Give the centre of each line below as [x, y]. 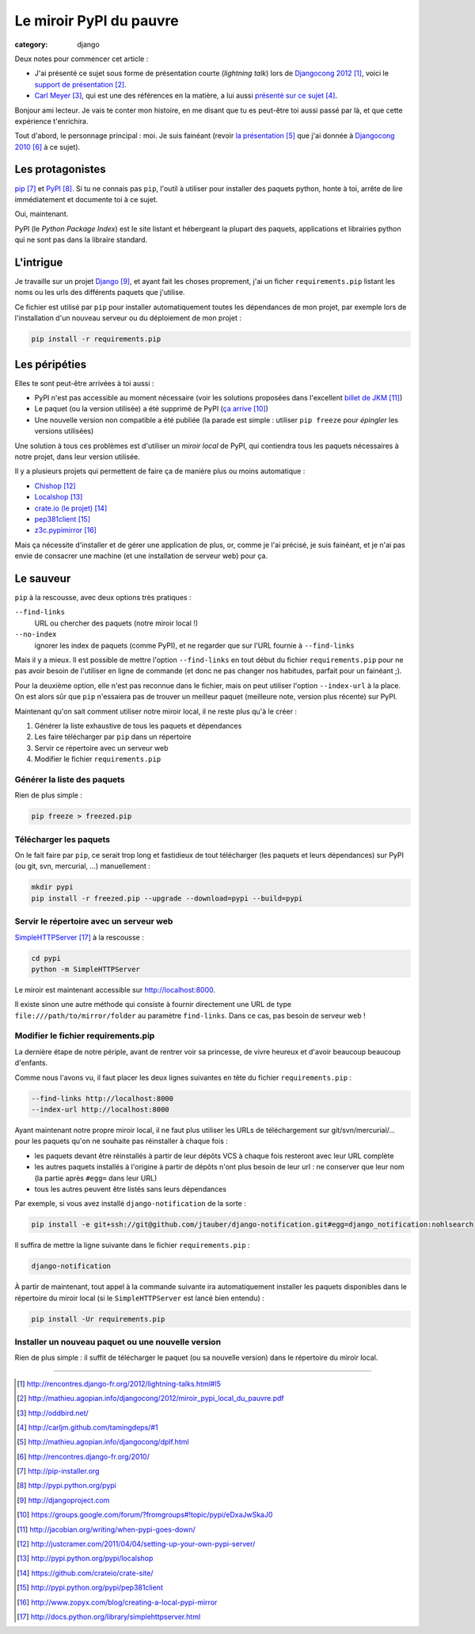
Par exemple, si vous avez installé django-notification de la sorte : [131, 1203]
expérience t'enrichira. [51, 121]
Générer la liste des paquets [70, 779]
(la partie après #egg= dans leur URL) [96, 1178]
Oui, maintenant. [42, 214]
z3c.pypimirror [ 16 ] [65, 530]
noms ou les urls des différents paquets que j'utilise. [100, 293]
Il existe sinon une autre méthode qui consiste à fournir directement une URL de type [153, 1005]
